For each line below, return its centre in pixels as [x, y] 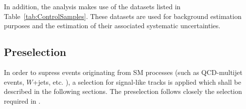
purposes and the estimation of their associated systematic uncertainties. [112, 26]
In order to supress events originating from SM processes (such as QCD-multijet [123, 72]
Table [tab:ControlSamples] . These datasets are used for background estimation [123, 16]
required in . [22, 100]
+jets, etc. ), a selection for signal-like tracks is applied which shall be [137, 82]
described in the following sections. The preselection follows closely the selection [123, 91]
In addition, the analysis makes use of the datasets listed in [92, 6]
